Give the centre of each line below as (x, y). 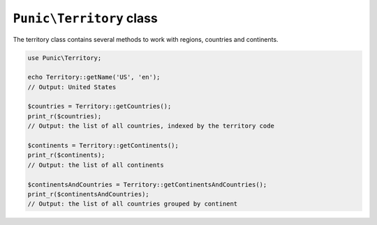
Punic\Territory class (86, 18)
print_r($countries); (65, 116)
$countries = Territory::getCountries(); (99, 107)
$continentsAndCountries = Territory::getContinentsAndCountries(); (147, 184)
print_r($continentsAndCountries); (88, 194)
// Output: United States (72, 87)
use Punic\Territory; (65, 58)
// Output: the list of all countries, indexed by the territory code (151, 126)
